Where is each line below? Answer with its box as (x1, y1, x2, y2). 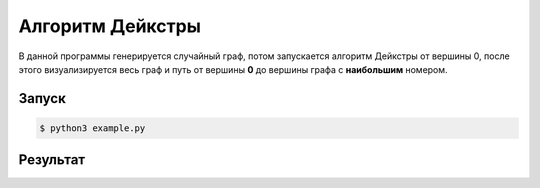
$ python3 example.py (39, 122, 146, 134)
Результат (18, 151, 86, 169)
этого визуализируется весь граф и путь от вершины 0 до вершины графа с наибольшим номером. (18, 63, 449, 75)
